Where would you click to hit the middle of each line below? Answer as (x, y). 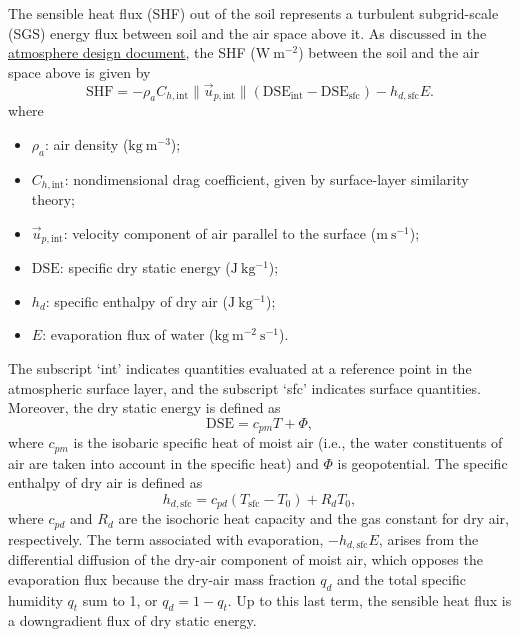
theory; (53, 199)
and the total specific (401, 578)
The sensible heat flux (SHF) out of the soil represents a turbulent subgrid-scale (253, 13)
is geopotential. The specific (422, 462)
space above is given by (79, 71)
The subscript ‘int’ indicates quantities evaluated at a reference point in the (240, 368)
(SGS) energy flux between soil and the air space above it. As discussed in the (247, 32)
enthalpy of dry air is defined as (105, 482)
